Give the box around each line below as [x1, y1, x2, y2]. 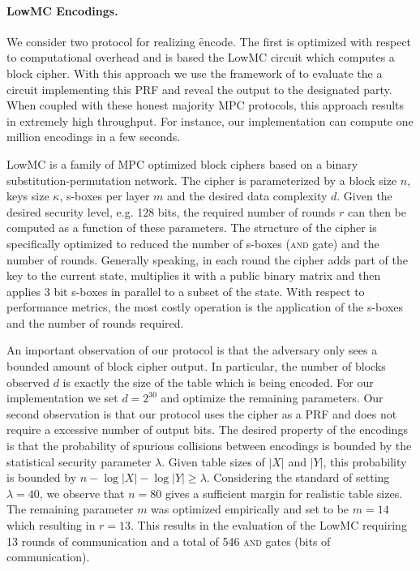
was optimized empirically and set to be [151, 500, 349, 517]
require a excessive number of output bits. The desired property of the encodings [6, 421, 408, 438]
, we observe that [39, 484, 125, 501]
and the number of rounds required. [6, 314, 184, 331]
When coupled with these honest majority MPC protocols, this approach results [6, 97, 405, 114]
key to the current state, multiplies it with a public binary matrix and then [6, 267, 381, 284]
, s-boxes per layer [59, 187, 150, 204]
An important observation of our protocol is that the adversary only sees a [6, 341, 378, 358]
